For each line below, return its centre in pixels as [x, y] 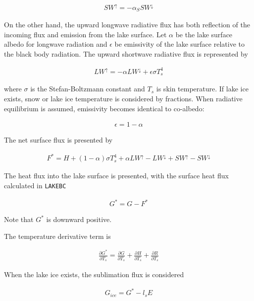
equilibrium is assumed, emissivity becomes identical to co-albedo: [104, 108]
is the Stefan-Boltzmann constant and [88, 89]
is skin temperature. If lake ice [202, 89]
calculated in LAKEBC [35, 185]
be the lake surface [204, 34]
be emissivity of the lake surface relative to [179, 44]
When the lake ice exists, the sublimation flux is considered [94, 274]
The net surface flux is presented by [58, 140]
